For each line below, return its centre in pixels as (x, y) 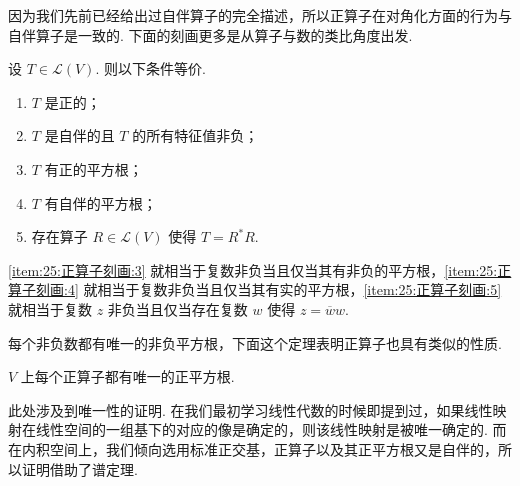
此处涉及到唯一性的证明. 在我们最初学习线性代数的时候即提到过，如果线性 (250, 409)
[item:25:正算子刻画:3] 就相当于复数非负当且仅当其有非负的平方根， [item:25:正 (260, 269)
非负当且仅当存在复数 (177, 308)
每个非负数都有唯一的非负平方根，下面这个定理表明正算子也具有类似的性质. (255, 342)
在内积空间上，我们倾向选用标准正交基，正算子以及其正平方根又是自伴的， (253, 448)
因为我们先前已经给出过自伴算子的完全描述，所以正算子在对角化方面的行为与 (260, 15)
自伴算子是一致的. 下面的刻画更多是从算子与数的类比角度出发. (210, 34)
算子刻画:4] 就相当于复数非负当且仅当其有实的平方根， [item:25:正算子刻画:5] (255, 289)
